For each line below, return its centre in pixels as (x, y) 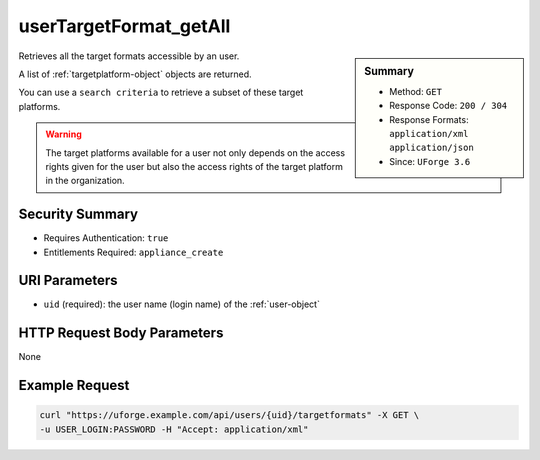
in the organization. (85, 181)
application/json (431, 148)
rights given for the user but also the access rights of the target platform (194, 166)
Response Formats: (429, 119)
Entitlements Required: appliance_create (133, 252)
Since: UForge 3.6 (430, 161)
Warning (63, 134)
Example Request (74, 385)
